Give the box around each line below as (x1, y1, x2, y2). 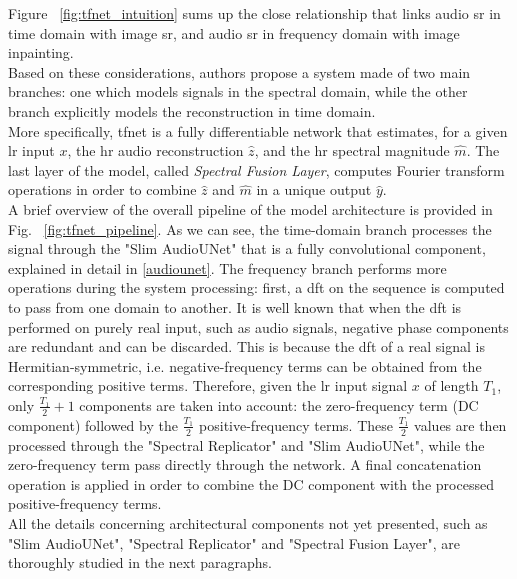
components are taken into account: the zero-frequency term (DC (79, 394, 479, 415)
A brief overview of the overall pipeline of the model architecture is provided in (8, 198, 493, 219)
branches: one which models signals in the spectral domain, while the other (8, 81, 468, 102)
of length (424, 375, 479, 396)
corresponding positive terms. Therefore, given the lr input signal (8, 375, 408, 396)
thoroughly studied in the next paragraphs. (8, 552, 272, 573)
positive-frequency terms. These (199, 414, 394, 435)
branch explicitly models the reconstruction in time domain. (8, 100, 376, 121)
